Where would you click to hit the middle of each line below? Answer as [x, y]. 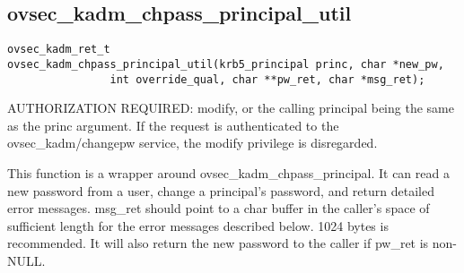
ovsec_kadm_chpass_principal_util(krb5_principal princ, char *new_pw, [226, 64]
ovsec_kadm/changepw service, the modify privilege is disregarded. [193, 143]
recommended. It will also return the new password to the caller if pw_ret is [218, 243]
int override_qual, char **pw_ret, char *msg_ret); [267, 79]
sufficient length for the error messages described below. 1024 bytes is [198, 225]
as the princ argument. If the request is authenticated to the [173, 125]
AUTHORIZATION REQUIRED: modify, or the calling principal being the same [231, 108]
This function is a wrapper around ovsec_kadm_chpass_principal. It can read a [228, 172]
